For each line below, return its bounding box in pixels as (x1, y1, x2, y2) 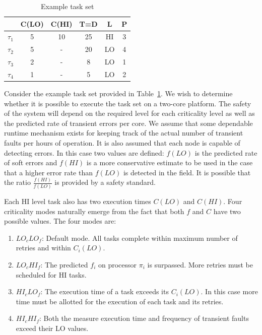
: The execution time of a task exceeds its (40, 286, 169, 297)
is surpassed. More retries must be (147, 259, 253, 270)
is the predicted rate (194, 147, 257, 158)
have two (213, 206, 241, 216)
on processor (98, 259, 137, 270)
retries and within (16, 242, 71, 253)
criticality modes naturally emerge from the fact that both (4, 206, 184, 216)
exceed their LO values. (16, 322, 89, 333)
